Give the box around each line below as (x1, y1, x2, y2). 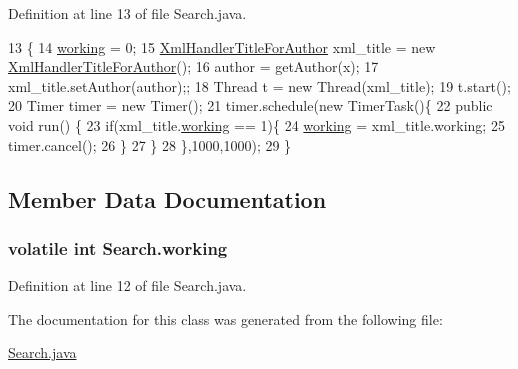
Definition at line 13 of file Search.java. (8, 3, 247, 23)
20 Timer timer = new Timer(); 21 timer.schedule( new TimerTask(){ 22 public (8, 95, 493, 116)
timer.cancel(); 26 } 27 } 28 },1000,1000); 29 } (8, 134, 292, 155)
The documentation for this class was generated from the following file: (8, 308, 443, 329)
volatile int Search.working (8, 235, 228, 260)
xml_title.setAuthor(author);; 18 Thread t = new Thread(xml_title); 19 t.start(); (8, 75, 511, 96)
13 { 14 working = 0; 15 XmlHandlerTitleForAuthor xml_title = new (8, 36, 436, 57)
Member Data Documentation (8, 183, 327, 214)
